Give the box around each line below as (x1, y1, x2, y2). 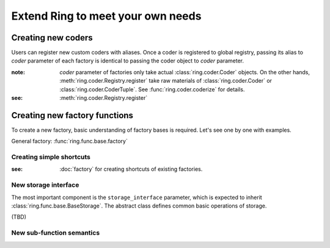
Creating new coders (11, 32, 93, 43)
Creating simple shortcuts (11, 153, 91, 162)
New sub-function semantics (11, 228, 100, 237)
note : (11, 68, 26, 76)
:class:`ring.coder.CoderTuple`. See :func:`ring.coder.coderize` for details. (59, 86, 245, 93)
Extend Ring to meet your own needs (11, 9, 202, 23)
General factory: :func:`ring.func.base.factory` (11, 138, 128, 145)
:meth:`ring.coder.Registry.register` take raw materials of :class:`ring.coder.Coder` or (59, 77, 272, 85)
